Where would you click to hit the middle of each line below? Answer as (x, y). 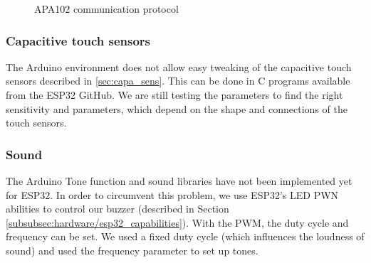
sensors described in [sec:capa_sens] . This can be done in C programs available (178, 81)
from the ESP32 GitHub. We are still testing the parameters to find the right (174, 95)
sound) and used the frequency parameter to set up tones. (132, 250)
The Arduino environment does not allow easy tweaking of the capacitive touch (179, 66)
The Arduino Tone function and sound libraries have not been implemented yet (179, 181)
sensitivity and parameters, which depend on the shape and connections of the (177, 108)
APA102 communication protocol (106, 9)
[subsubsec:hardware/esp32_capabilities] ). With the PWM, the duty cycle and (177, 222)
